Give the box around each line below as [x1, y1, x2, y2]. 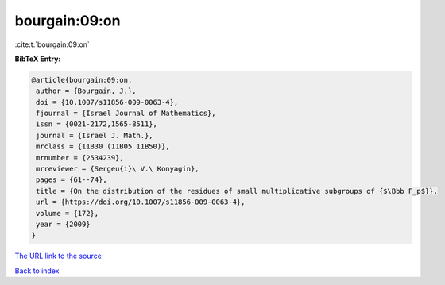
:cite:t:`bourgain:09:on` [14, 40, 91, 49]
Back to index [14, 266, 60, 275]
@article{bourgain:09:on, [31, 75, 133, 84]
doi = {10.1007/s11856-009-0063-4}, [36, 98, 179, 106]
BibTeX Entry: [14, 54, 61, 64]
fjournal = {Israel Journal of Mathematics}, [36, 109, 216, 118]
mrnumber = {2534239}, [36, 153, 125, 162]
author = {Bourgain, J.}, [36, 87, 137, 95]
